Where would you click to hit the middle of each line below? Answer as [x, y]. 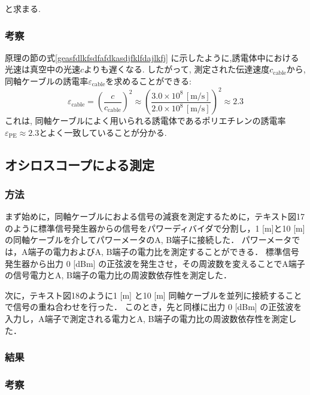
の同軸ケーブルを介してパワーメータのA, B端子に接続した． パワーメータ [148, 240]
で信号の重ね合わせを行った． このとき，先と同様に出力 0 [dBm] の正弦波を [154, 307]
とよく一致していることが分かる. [103, 132]
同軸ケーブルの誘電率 [47, 81]
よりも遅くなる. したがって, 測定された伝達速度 [177, 69]
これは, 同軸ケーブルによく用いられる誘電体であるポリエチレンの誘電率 [145, 121]
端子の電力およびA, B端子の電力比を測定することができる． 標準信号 [163, 252]
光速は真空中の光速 [42, 69]
